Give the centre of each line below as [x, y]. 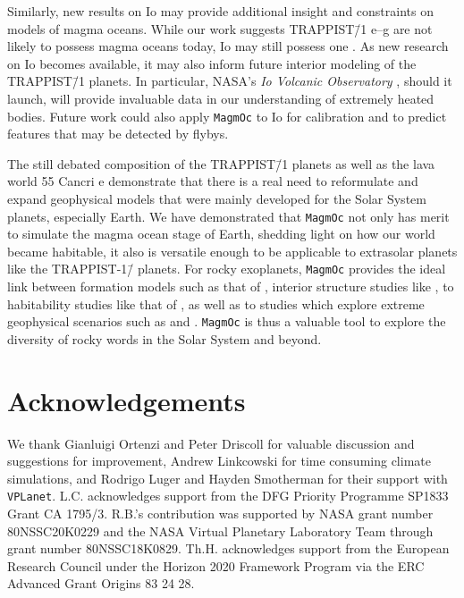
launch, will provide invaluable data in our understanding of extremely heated [221, 98]
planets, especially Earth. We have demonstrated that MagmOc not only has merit [228, 216]
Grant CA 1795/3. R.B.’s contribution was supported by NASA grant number [220, 514]
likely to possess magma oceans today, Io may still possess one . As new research [228, 46]
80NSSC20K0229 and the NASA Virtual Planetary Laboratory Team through [220, 531]
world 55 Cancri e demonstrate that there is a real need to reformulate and [213, 181]
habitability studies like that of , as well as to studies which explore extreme [216, 303]
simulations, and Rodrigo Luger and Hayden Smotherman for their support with [228, 478]
